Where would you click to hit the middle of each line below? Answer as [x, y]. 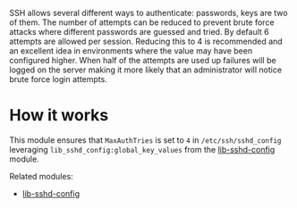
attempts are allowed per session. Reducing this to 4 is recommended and [146, 41]
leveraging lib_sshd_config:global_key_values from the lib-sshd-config [142, 149]
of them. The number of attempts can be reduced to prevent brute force [142, 22]
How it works [59, 116]
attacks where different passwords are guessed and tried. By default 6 [140, 32]
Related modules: [41, 176]
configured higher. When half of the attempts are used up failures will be [143, 60]
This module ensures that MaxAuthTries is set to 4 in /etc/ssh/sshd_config [145, 140]
